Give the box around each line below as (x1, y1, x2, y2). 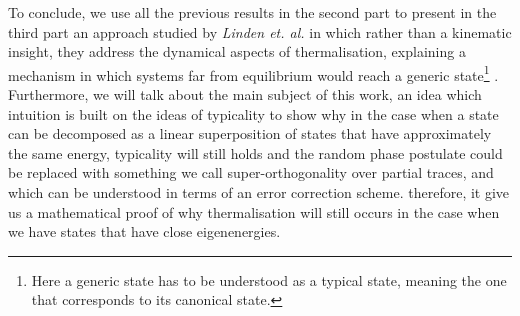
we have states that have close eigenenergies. (8, 221, 281, 242)
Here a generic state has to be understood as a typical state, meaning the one (31, 269, 507, 290)
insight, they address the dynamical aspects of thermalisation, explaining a (8, 41, 466, 62)
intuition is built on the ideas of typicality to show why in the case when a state (8, 103, 499, 124)
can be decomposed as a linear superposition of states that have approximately (8, 123, 492, 144)
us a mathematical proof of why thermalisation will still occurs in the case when (8, 201, 500, 222)
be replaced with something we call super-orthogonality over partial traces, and (8, 162, 494, 183)
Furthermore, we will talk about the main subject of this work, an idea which (8, 84, 482, 105)
